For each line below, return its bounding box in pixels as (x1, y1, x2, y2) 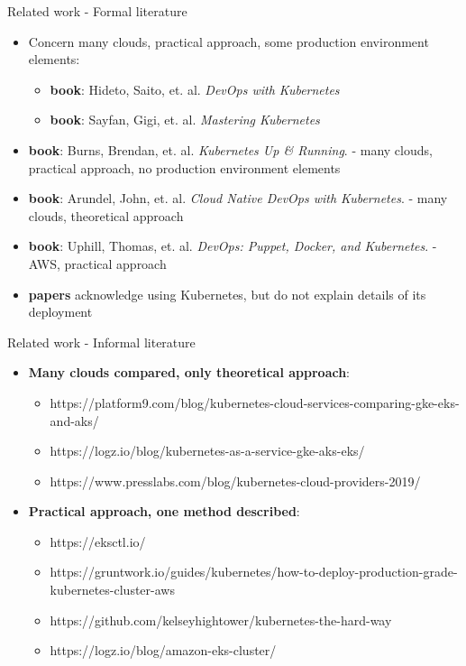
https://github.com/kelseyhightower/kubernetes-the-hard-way (50, 610, 392, 629)
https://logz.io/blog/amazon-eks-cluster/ (50, 641, 277, 660)
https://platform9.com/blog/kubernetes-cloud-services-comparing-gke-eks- (50, 393, 460, 412)
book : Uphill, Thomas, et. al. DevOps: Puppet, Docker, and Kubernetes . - (28, 236, 437, 255)
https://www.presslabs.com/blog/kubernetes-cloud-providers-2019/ (50, 471, 421, 490)
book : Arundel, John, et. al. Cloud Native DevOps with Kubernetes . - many (28, 189, 448, 208)
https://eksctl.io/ (50, 532, 146, 550)
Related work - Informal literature (7, 332, 196, 351)
